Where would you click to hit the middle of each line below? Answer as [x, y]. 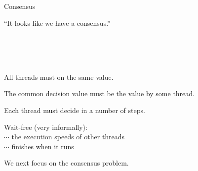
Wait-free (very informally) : [46, 127]
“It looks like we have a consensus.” [57, 23]
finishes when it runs [43, 146]
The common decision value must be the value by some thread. [99, 93]
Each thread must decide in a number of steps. [75, 110]
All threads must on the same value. [59, 77]
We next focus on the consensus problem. [66, 163]
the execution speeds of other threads [68, 137]
